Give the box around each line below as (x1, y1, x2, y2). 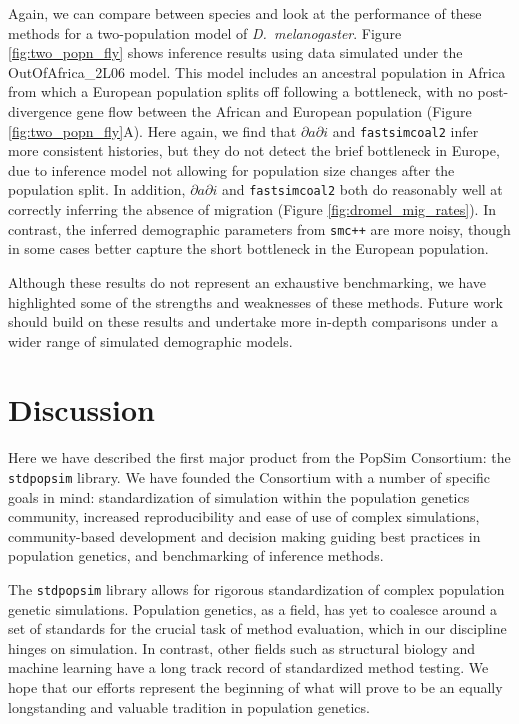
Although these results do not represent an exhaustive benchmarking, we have (8, 271, 487, 292)
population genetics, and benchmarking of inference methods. (8, 545, 384, 566)
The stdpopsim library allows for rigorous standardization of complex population (8, 579, 505, 600)
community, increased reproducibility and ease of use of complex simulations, (8, 506, 480, 527)
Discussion (8, 389, 155, 430)
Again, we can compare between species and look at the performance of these (8, 3, 482, 23)
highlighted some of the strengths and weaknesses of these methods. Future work (8, 291, 503, 312)
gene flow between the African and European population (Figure (76, 100, 472, 121)
